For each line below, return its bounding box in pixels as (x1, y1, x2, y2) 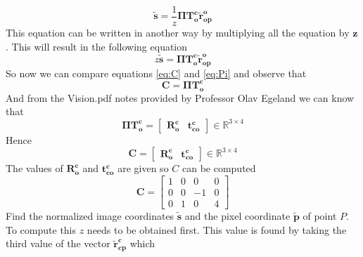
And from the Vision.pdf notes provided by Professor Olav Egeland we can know (6, 90, 355, 105)
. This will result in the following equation (6, 39, 188, 53)
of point (302, 209, 337, 223)
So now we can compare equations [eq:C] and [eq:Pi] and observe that (6, 65, 307, 80)
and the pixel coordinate (184, 209, 291, 223)
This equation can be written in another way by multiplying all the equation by (6, 25, 350, 40)
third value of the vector (6, 236, 110, 251)
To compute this (6, 222, 77, 237)
